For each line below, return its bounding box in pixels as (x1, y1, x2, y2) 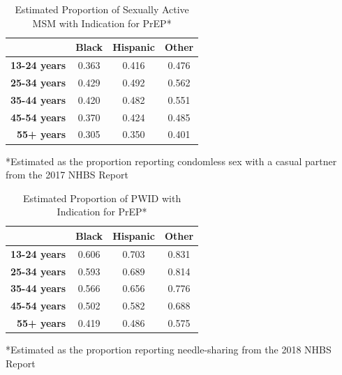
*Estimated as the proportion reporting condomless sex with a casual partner (6, 153, 337, 168)
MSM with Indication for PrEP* (32, 15, 172, 30)
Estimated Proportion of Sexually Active (15, 2, 189, 16)
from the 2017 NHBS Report (6, 167, 128, 182)
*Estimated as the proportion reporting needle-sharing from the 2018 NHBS (6, 342, 332, 357)
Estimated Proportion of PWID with (23, 190, 181, 205)
